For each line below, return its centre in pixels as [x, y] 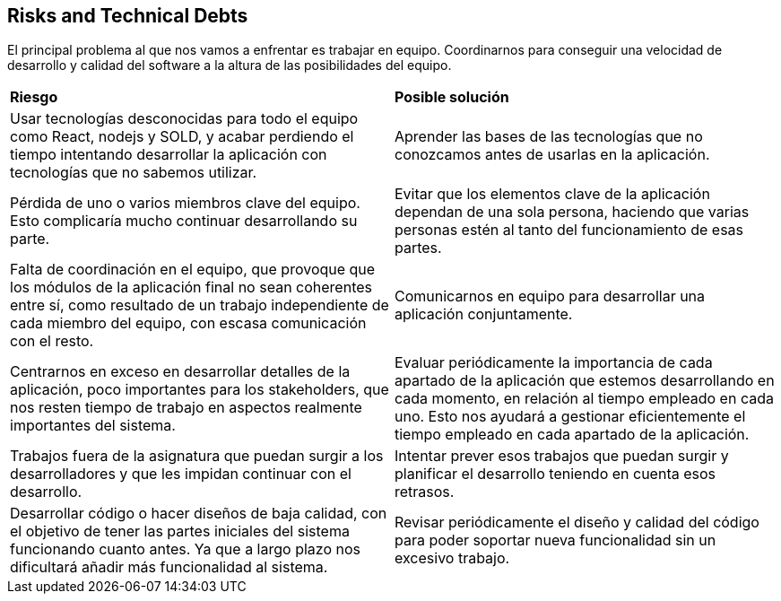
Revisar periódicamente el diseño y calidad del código [577, 523]
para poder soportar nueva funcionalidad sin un [555, 540]
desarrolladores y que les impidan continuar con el [181, 474]
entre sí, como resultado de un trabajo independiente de [200, 305]
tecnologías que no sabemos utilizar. [134, 173]
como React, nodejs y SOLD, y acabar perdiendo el [182, 137]
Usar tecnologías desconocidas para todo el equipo [184, 119]
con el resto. [52, 341]
